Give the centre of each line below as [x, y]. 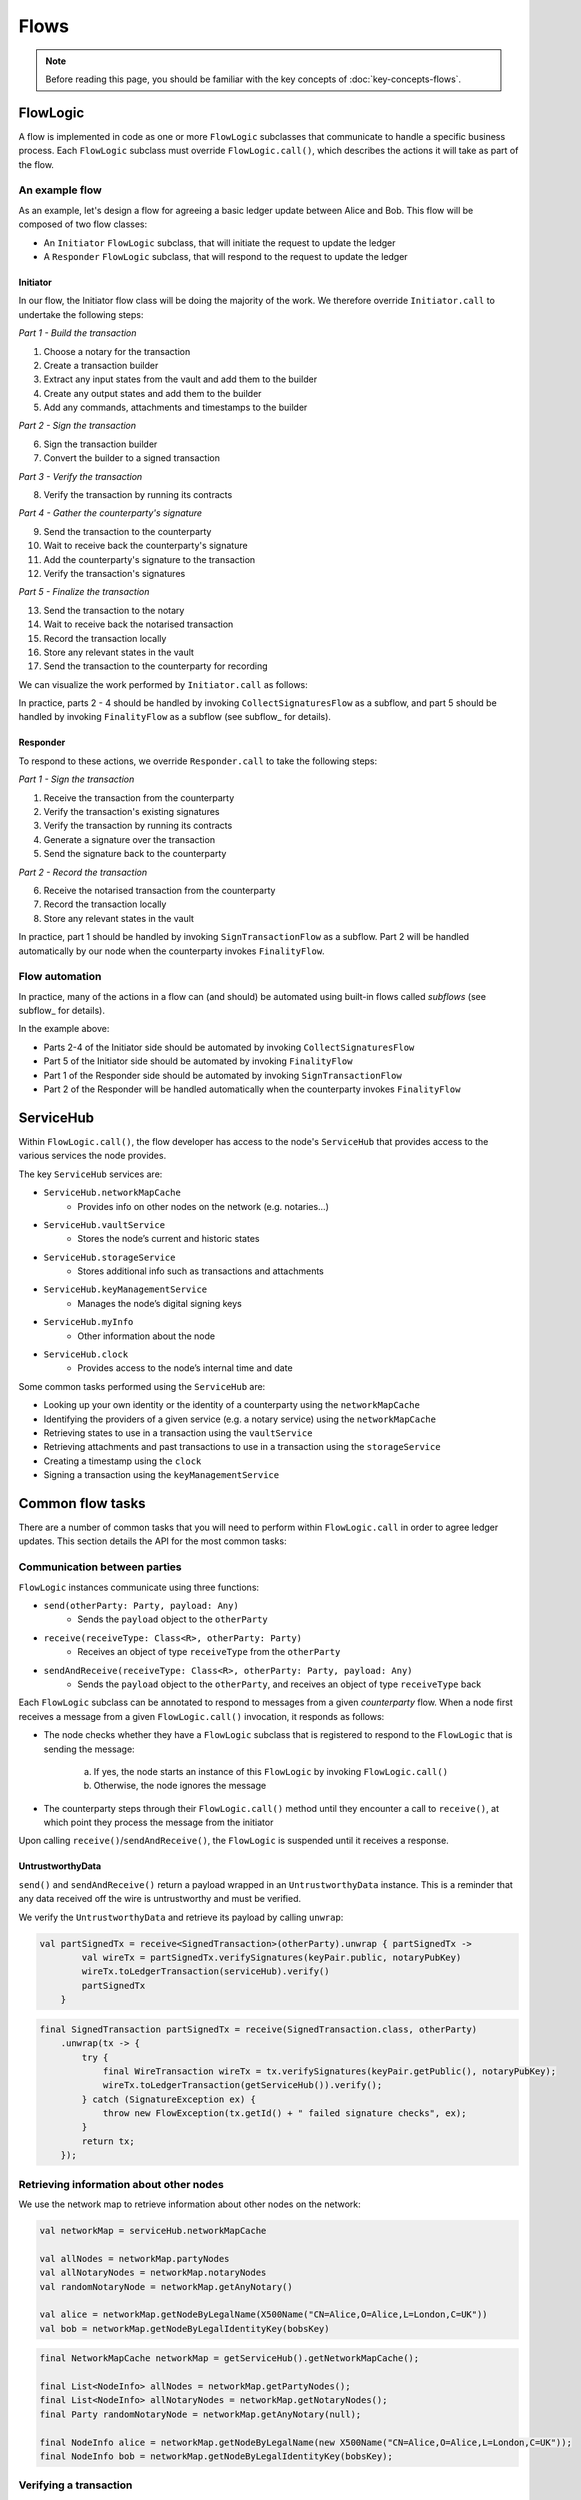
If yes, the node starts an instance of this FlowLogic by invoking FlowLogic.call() [271, 1771]
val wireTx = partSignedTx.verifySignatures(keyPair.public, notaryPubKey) [271, 1957]
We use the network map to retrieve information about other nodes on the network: [189, 2204]
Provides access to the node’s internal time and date [185, 1368]
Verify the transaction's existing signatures [131, 812]
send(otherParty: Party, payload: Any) [141, 1605]
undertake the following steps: [81, 314]
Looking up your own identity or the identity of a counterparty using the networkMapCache [231, 1405]
